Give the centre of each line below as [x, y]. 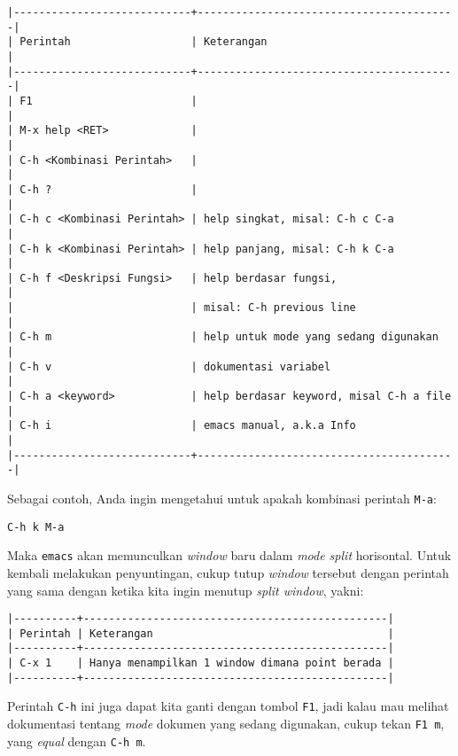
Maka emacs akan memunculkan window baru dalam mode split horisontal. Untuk [229, 555]
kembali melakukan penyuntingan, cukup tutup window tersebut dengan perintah [228, 572]
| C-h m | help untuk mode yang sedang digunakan [223, 337]
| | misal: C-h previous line [182, 308]
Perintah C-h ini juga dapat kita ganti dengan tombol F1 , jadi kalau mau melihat [228, 706]
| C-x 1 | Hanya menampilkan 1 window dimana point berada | [201, 663]
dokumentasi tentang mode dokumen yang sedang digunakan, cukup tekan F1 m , [226, 724]
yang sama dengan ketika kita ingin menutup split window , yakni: [186, 590]
